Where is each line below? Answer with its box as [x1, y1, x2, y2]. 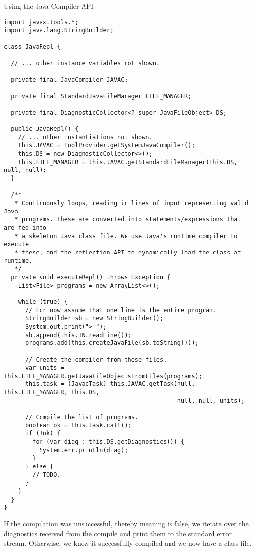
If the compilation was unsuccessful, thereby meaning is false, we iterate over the [4, 518, 249, 528]
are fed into [4, 224, 46, 231]
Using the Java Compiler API [4, 1, 94, 11]
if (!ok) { [25, 430, 61, 437]
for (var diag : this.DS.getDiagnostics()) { [32, 438, 185, 446]
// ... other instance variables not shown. [11, 59, 160, 67]
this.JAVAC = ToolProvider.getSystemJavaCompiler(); [18, 142, 195, 149]
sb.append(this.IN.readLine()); [25, 331, 131, 339]
